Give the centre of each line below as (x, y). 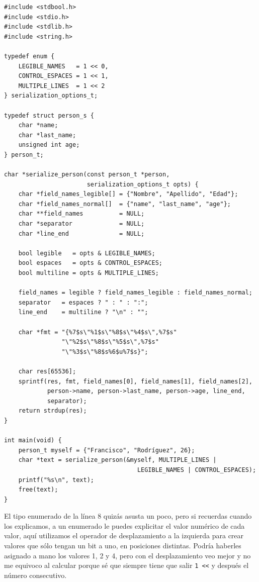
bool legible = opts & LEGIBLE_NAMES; (87, 253)
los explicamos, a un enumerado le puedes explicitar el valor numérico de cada (124, 525)
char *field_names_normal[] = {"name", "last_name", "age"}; (125, 204)
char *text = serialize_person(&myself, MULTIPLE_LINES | (117, 460)
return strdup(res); (53, 411)
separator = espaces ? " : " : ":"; (83, 302)
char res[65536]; (47, 371)
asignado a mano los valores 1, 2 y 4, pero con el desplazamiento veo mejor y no (127, 555)
